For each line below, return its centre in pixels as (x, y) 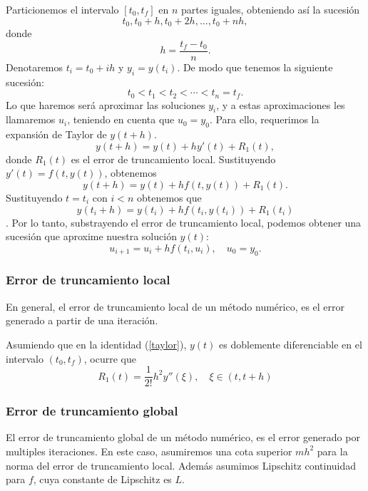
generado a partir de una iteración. (82, 320)
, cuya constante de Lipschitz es (102, 479)
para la (332, 451)
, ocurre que (110, 358)
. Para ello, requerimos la (264, 119)
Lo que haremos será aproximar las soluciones (106, 104)
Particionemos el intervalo (62, 9)
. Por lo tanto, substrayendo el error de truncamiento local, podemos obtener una (184, 222)
